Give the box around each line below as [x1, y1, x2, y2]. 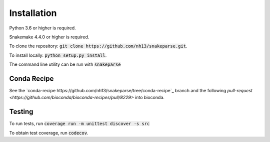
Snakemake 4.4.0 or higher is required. [9, 34, 89, 40]
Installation [9, 7, 57, 18]
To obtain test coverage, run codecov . [9, 130, 88, 136]
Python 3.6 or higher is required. [9, 25, 76, 31]
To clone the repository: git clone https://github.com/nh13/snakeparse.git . [9, 43, 187, 49]
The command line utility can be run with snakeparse [9, 61, 121, 67]
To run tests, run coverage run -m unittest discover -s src [9, 121, 150, 127]
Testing [9, 108, 33, 116]
